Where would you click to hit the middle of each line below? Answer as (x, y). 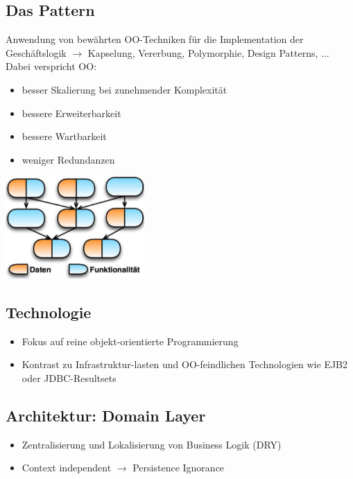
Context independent (67, 468)
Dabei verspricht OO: (51, 66)
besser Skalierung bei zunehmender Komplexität (124, 89)
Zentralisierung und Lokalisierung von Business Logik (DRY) (152, 444)
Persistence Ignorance (179, 468)
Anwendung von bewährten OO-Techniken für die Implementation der (155, 39)
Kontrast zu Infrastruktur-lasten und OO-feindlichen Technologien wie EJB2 (185, 364)
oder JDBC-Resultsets (69, 377)
